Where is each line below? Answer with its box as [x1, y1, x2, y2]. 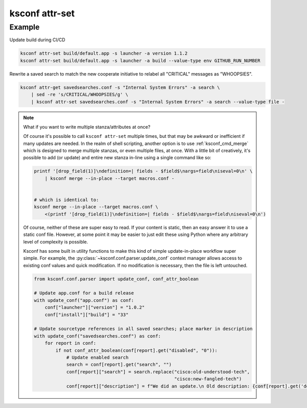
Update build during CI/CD [9, 37, 65, 43]
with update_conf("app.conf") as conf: [34, 297, 134, 303]
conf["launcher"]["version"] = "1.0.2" [45, 304, 145, 310]
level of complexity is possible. [23, 238, 89, 245]
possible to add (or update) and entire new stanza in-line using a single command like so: [23, 155, 212, 161]
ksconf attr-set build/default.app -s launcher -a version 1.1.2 [20, 51, 188, 56]
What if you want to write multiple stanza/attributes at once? [23, 124, 150, 130]
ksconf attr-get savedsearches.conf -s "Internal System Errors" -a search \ [20, 84, 220, 90]
